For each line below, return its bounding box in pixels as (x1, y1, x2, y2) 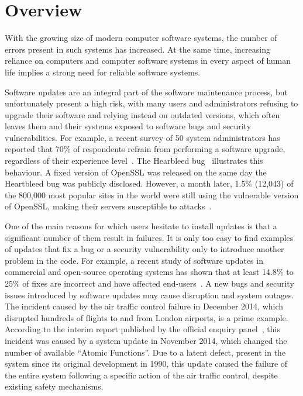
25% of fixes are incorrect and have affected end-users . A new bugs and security (5, 277, 294, 289)
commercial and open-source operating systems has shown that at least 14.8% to (5, 266, 294, 278)
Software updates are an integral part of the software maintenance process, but (5, 85, 288, 98)
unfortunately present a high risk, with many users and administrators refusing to (5, 97, 298, 109)
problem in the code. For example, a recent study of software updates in (5, 254, 263, 266)
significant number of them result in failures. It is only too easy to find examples (5, 231, 294, 243)
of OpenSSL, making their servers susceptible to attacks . (5, 200, 212, 212)
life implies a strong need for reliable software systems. (5, 66, 201, 78)
